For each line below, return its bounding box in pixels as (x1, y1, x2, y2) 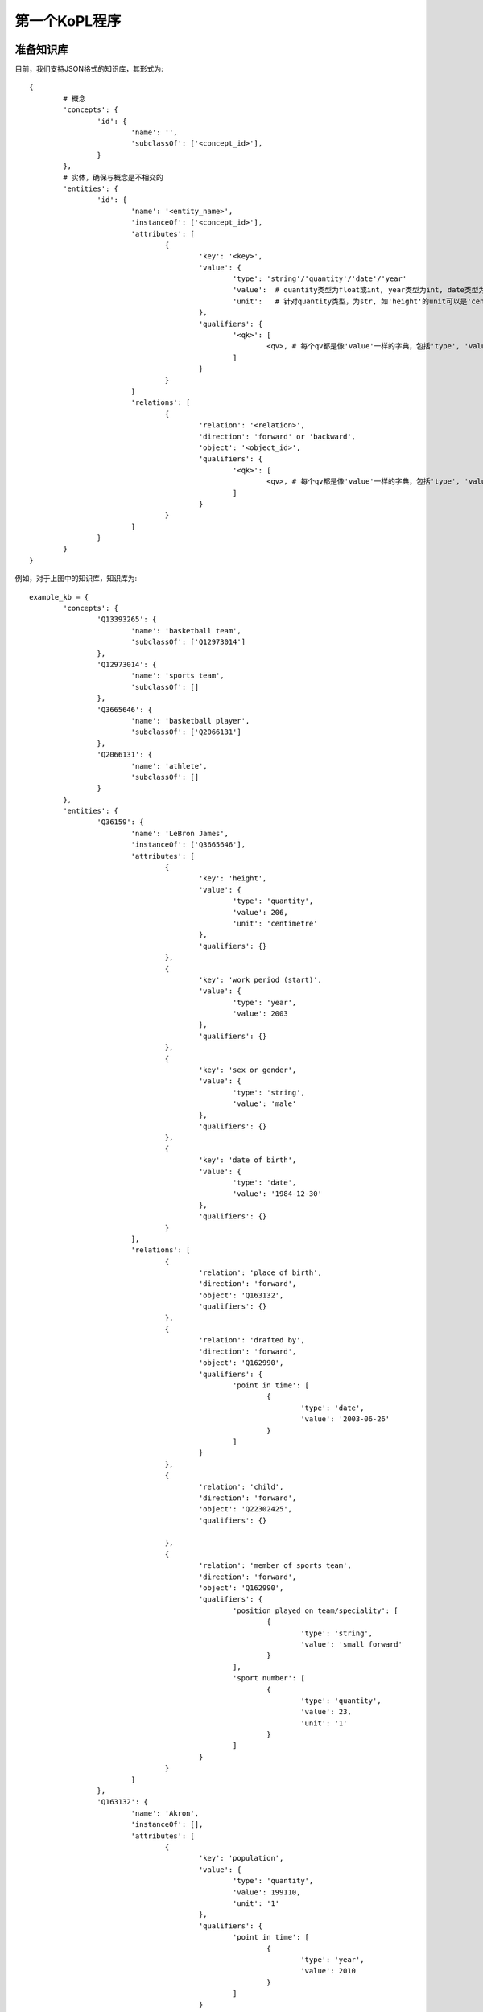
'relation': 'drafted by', (198, 1336, 305, 1345)
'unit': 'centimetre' (232, 918, 318, 928)
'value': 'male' (232, 1099, 297, 1108)
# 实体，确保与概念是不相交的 (63, 173, 164, 182)
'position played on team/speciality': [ (232, 1606, 398, 1615)
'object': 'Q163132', (198, 1290, 284, 1300)
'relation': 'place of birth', (198, 1268, 322, 1277)
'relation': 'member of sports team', (198, 1561, 352, 1570)
